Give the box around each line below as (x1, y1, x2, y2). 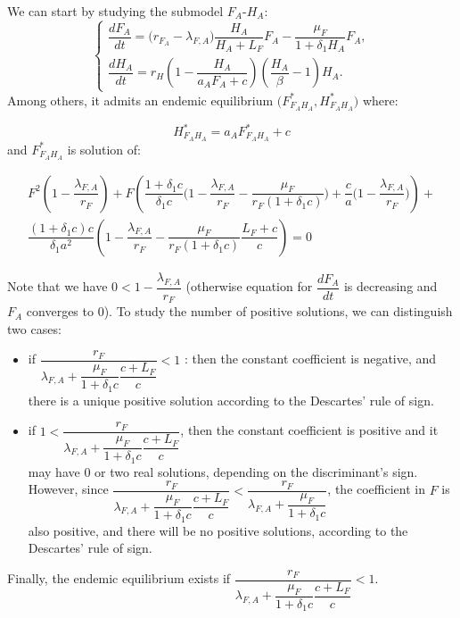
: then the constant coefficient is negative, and (185, 349, 437, 368)
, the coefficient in (327, 480, 425, 498)
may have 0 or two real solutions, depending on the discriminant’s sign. (28, 462, 418, 480)
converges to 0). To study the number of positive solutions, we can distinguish (26, 302, 453, 321)
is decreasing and (343, 277, 438, 296)
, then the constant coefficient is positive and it (180, 421, 439, 439)
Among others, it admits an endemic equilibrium (7, 90, 274, 109)
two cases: (7, 319, 62, 338)
